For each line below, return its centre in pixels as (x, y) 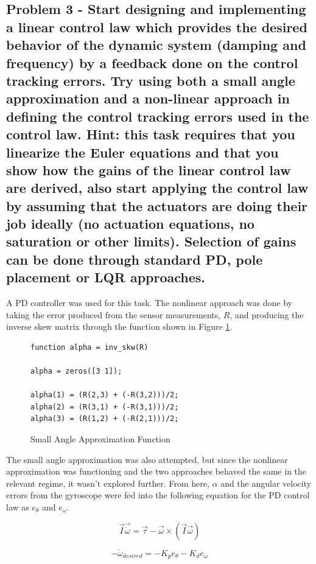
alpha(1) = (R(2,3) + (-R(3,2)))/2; (105, 395)
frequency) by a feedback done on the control (152, 62)
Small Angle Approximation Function (100, 439)
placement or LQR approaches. (106, 277)
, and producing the (267, 314)
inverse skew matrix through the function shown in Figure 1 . (119, 326)
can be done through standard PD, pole (135, 259)
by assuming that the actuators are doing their (157, 205)
